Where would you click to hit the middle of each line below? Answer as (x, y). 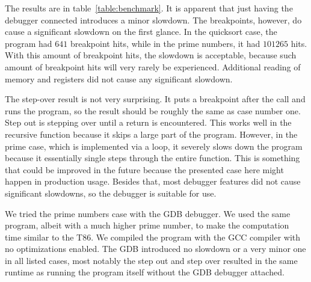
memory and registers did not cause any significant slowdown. (119, 78)
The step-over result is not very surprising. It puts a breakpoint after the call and (155, 99)
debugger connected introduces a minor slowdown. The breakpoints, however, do (153, 20)
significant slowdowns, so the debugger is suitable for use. (111, 193)
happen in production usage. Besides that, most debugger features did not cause (153, 181)
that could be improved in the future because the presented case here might (144, 169)
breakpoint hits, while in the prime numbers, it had (165, 43)
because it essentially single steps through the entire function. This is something (152, 158)
